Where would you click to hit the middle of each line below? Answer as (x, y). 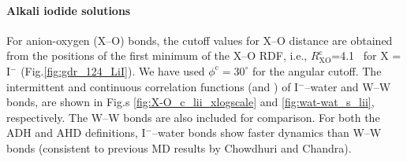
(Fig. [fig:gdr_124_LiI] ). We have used (113, 70)
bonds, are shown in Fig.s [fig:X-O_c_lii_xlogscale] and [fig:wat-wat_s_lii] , (190, 102)
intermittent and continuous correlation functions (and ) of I (153, 86)
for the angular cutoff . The (317, 70)
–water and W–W (348, 86)
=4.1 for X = (366, 55)
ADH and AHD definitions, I (76, 133)
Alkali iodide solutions (69, 10)
